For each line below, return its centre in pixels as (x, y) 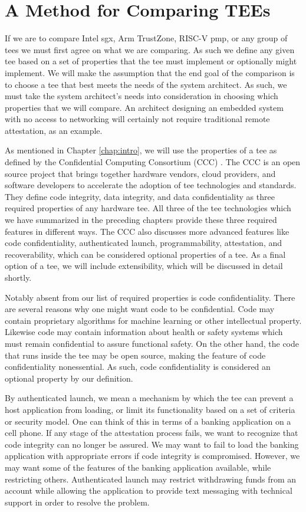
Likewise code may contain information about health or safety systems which (144, 332)
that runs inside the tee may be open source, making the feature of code (135, 355)
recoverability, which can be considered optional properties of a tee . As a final (145, 254)
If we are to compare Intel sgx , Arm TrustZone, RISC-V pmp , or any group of (146, 38)
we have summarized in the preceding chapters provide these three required (141, 220)
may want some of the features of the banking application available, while (138, 467)
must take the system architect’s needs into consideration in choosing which (142, 96)
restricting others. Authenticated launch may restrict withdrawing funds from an (151, 479)
